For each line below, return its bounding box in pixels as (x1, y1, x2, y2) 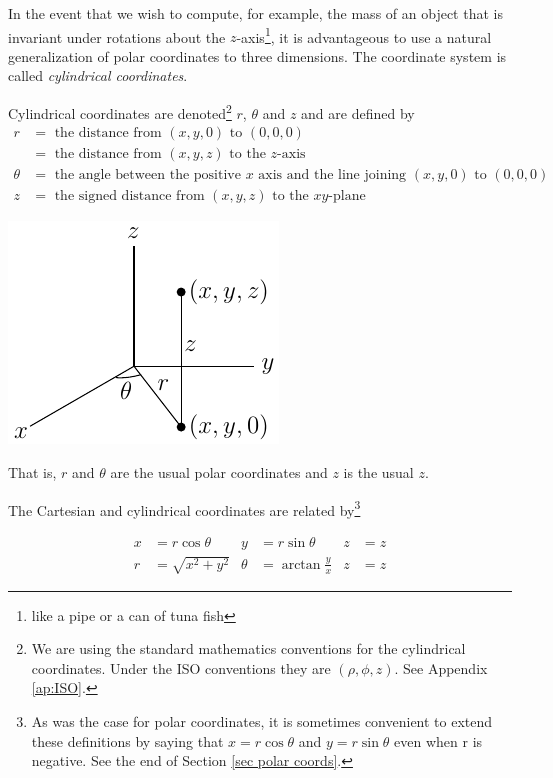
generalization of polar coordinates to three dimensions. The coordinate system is (8, 45, 507, 66)
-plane (328, 189, 366, 204)
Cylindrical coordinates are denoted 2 (8, 100, 232, 123)
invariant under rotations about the (8, 26, 226, 47)
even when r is (394, 730, 483, 751)
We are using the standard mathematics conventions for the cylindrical (31, 638, 466, 659)
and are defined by (301, 102, 415, 123)
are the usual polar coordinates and (110, 462, 328, 482)
